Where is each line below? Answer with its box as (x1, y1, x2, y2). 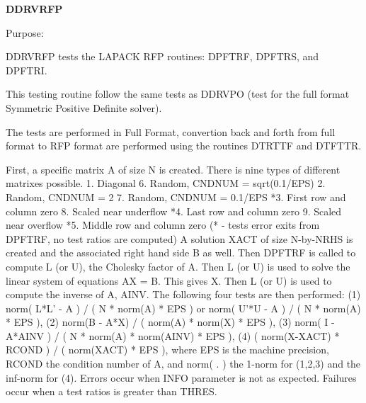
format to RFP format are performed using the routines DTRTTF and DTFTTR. (6, 138, 362, 153)
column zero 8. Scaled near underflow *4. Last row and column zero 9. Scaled (6, 203, 342, 218)
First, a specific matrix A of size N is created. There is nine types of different (6, 161, 341, 176)
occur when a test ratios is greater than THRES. (6, 384, 217, 399)
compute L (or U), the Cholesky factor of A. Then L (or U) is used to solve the (6, 259, 350, 273)
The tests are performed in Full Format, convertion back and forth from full (6, 124, 336, 139)
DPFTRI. (6, 62, 47, 77)
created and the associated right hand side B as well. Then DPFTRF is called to (6, 245, 356, 260)
